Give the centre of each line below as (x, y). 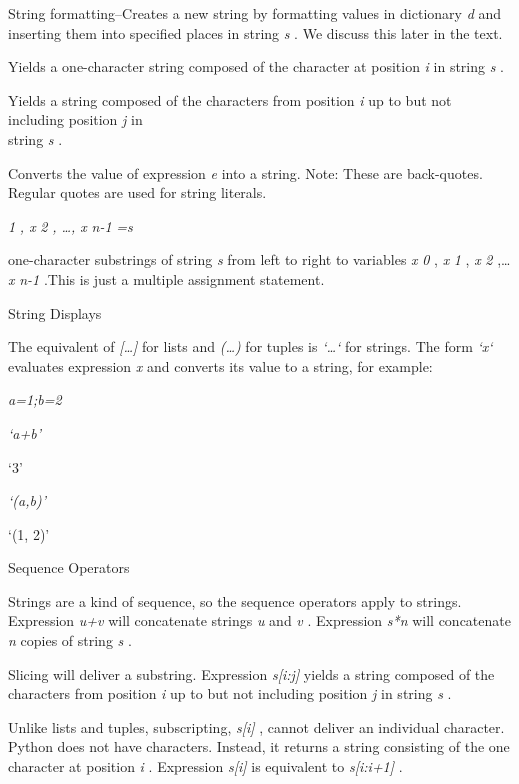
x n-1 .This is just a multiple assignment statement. (166, 278)
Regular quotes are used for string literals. (137, 192)
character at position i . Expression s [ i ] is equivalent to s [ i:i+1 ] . (205, 766)
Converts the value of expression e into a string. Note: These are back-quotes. (245, 172)
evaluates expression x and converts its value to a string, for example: (220, 365)
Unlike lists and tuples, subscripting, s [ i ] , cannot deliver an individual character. (256, 726)
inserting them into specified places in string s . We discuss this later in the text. (255, 32)
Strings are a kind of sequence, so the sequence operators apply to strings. (235, 600)
